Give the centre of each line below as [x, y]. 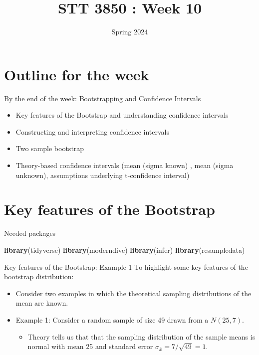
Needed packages [30, 233]
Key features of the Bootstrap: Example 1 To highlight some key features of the [126, 266]
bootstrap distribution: [39, 276]
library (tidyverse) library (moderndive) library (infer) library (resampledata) [125, 250]
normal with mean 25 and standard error [90, 346]
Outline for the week [77, 74]
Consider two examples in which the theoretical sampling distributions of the [133, 293]
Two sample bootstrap [50, 148]
